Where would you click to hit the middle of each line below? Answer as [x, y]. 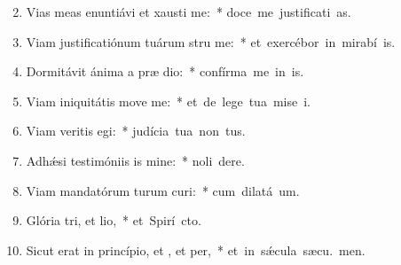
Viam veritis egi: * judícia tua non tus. [136, 131]
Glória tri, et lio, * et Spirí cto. [114, 220]
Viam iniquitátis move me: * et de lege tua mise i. [168, 101]
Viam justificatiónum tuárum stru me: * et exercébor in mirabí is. [211, 41]
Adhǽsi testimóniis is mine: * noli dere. [135, 160]
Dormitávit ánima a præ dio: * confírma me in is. [165, 71]
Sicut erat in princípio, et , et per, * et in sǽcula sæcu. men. [196, 249]
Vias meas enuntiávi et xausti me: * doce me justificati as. [189, 12]
